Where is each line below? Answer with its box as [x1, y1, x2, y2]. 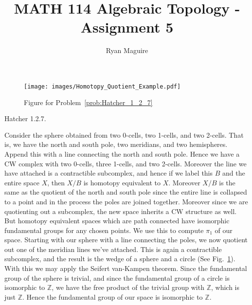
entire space [4, 177, 40, 187]
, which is [211, 282, 240, 292]
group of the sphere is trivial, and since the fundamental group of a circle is [4, 272, 230, 283]
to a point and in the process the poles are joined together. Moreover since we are [4, 196, 248, 206]
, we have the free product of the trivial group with [52, 282, 204, 292]
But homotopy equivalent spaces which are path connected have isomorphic [4, 215, 230, 226]
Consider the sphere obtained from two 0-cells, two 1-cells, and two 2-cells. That [4, 129, 244, 140]
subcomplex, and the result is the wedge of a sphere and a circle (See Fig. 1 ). [4, 253, 235, 264]
